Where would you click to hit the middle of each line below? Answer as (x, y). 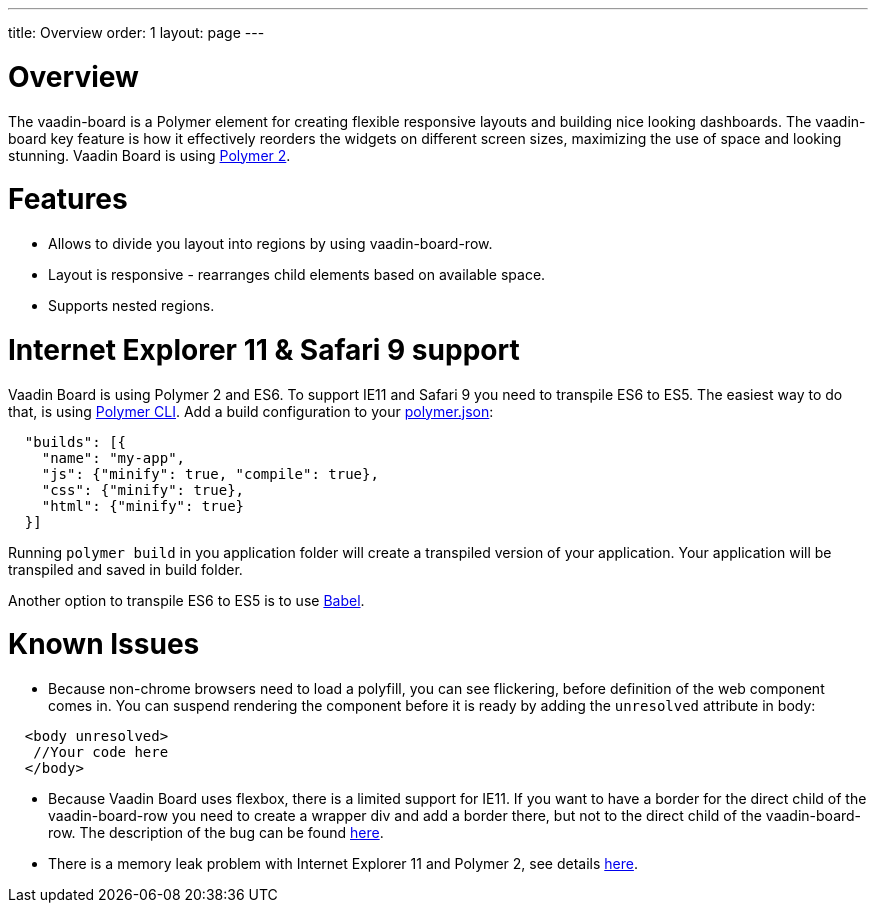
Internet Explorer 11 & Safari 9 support (264, 349)
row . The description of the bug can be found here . (216, 832)
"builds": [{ (75, 441)
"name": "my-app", (113, 457)
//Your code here (101, 752)
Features (68, 199)
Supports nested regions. (131, 305)
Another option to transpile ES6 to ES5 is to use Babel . (186, 600)
